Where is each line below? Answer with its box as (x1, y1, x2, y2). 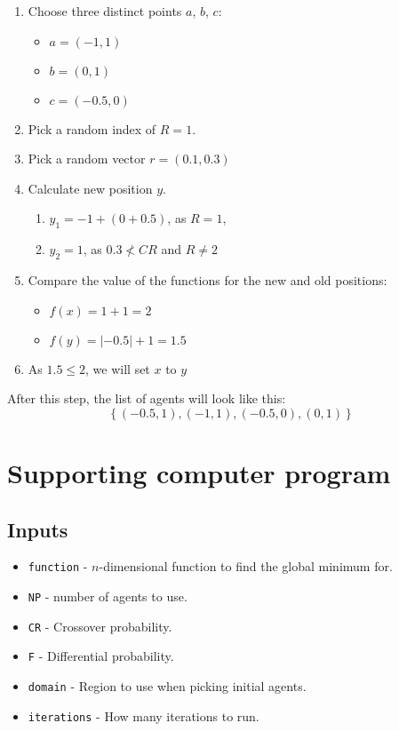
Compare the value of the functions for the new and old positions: (28, 270, 387, 289)
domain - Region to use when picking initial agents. (28, 676, 307, 695)
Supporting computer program (7, 454, 391, 490)
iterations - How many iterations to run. (28, 706, 259, 725)
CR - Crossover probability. (28, 616, 172, 635)
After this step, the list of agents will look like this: (7, 389, 286, 408)
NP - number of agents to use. (28, 586, 188, 605)
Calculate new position (28, 179, 153, 197)
